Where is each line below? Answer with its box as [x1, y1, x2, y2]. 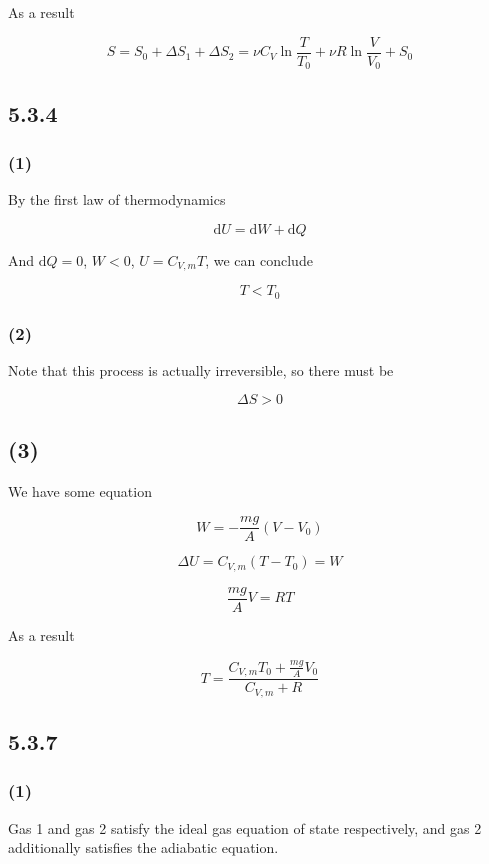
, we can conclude [205, 249, 313, 270]
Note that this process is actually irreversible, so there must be [8, 359, 394, 380]
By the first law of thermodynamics [8, 189, 226, 210]
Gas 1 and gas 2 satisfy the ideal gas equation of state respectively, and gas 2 [8, 817, 482, 838]
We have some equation [8, 480, 152, 501]
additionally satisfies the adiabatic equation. [8, 837, 279, 858]
